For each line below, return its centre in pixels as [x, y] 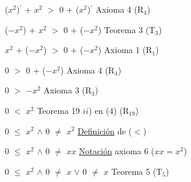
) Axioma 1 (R [125, 50]
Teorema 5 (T [137, 171]
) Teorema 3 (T [127, 29]
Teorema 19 [58, 110]
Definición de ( [105, 130]
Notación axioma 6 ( [117, 151]
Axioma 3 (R [67, 90]
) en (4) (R [108, 110]
